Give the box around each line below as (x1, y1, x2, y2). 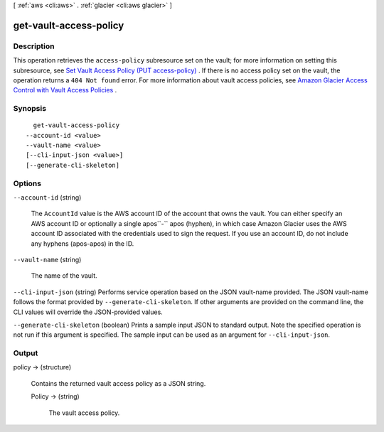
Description (13, 41, 55, 51)
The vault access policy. (48, 409, 120, 417)
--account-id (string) (13, 193, 82, 202)
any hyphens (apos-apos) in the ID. (31, 239, 134, 248)
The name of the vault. (31, 271, 97, 280)
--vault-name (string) (13, 255, 82, 264)
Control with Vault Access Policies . (13, 86, 117, 94)
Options (13, 178, 42, 188)
